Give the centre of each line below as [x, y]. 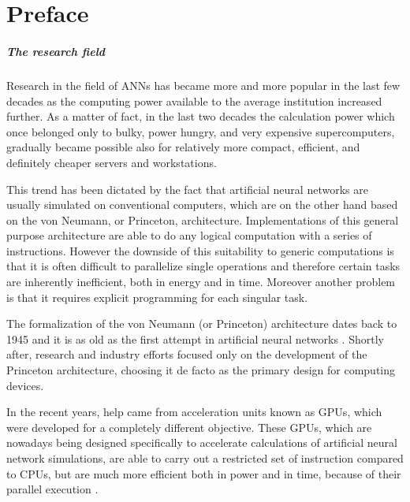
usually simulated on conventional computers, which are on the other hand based [202, 205]
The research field [56, 51]
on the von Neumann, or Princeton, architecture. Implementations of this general [203, 219]
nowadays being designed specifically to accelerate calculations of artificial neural [202, 443]
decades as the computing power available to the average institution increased [194, 100]
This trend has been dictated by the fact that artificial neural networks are [187, 189]
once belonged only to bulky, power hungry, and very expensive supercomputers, [201, 131]
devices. [25, 385]
